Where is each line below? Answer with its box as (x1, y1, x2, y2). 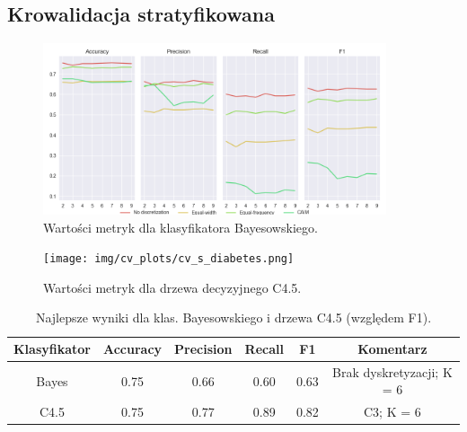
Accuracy (102, 339, 163, 358)
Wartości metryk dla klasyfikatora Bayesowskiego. (43, 217, 318, 236)
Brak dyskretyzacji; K (332, 362, 453, 381)
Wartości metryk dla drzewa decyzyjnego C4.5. (43, 278, 302, 296)
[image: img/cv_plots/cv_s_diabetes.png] (43, 252, 295, 266)
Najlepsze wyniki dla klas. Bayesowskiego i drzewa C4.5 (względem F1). (35, 308, 432, 327)
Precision (174, 339, 233, 358)
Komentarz (357, 339, 427, 358)
